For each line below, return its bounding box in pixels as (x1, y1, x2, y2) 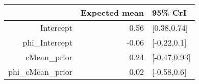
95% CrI (152, 7, 187, 18)
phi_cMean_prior (8, 66, 72, 77)
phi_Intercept (22, 36, 72, 48)
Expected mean (80, 7, 144, 18)
